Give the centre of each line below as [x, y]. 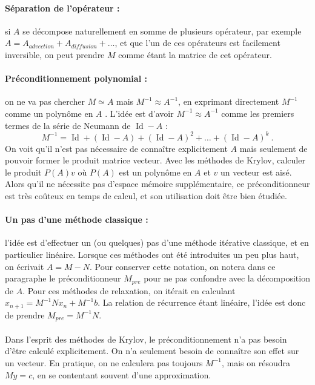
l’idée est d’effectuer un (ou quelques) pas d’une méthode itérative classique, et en [157, 242]
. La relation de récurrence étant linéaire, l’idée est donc [202, 302]
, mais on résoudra [256, 362]
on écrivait [25, 266]
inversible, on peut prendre [55, 54]
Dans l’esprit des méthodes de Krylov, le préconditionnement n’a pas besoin [146, 339]
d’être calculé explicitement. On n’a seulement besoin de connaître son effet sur [152, 351]
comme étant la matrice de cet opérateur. [195, 54]
